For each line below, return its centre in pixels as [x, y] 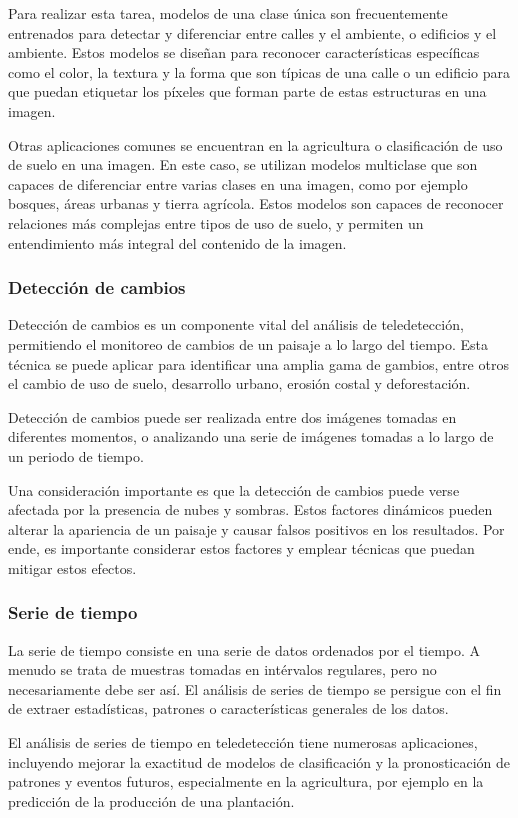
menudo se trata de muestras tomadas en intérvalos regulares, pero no [222, 669]
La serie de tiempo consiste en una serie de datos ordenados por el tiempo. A [244, 649]
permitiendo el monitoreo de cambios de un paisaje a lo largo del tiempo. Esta [248, 343]
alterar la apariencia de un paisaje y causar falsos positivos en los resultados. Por [256, 528]
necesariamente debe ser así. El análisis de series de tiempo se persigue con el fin [255, 688]
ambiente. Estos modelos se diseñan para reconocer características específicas [244, 52]
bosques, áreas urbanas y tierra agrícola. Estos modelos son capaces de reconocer [256, 203]
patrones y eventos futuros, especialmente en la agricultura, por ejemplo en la [246, 781]
